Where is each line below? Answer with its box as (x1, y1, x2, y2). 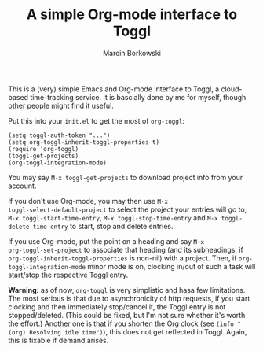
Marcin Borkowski (103, 48, 161, 57)
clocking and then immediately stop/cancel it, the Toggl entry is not (8, 301, 226, 312)
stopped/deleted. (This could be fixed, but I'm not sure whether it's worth (8, 310, 246, 320)
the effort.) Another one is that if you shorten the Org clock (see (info (8, 319, 234, 328)
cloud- (221, 84, 243, 94)
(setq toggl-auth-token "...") (8, 131, 111, 139)
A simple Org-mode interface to (26, 6, 238, 24)
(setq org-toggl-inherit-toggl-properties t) (8, 138, 159, 146)
